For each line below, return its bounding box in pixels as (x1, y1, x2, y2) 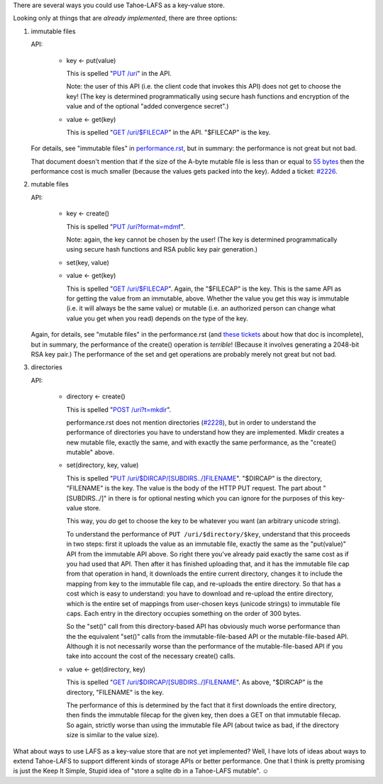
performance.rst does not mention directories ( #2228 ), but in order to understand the (66, 418, 316, 427)
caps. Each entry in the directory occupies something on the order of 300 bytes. (66, 609, 301, 617)
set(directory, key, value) (66, 461, 139, 469)
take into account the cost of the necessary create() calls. (66, 652, 235, 661)
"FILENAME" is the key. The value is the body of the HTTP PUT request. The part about (66, 484, 322, 493)
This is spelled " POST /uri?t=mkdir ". (66, 405, 172, 414)
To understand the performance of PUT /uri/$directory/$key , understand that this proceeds (66, 530, 350, 538)
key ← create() (66, 209, 110, 218)
